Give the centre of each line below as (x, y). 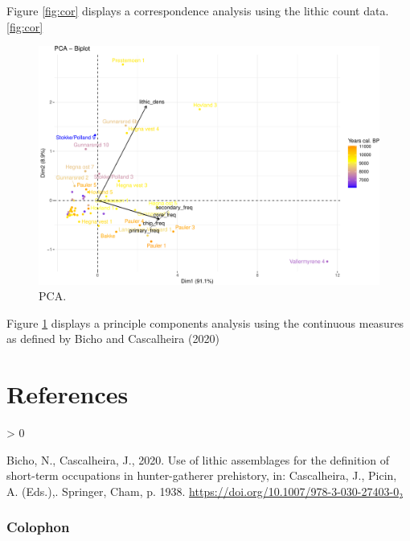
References (68, 394)
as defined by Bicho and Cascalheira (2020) (113, 339)
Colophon (38, 527)
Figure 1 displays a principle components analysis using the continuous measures (205, 322)
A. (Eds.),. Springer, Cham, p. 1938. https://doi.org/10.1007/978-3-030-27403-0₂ (205, 491)
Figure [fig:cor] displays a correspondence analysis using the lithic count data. (198, 10)
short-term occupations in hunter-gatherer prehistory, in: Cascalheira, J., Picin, (202, 475)
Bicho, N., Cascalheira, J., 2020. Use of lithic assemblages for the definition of (198, 459)
